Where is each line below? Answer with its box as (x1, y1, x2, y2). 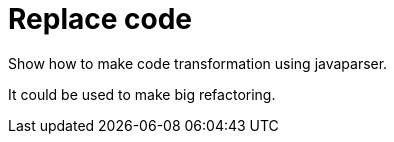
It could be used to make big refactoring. (8, 85, 276, 103)
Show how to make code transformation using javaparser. (8, 54, 388, 72)
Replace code (8, 2, 192, 36)
